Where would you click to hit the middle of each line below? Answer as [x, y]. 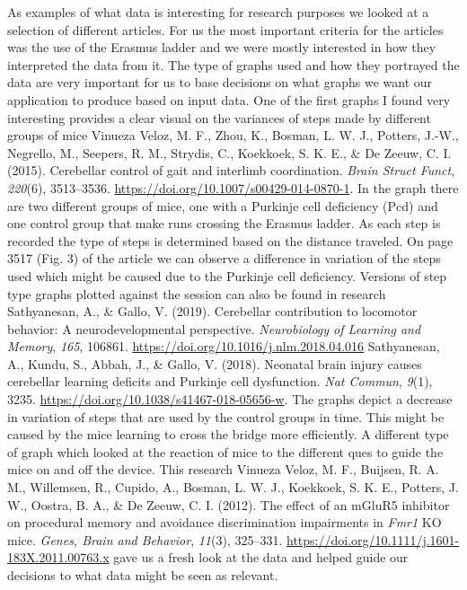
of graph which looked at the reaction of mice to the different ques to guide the [225, 451]
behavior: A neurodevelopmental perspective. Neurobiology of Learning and [214, 328]
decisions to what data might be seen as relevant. [143, 575]
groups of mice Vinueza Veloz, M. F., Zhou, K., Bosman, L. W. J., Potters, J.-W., [233, 135]
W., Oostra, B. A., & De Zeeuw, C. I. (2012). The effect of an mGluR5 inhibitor [229, 504]
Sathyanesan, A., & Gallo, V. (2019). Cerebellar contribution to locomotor [212, 311]
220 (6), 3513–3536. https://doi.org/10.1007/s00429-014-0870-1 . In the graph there [233, 187]
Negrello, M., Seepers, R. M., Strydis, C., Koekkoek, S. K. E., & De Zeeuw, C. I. [229, 152]
